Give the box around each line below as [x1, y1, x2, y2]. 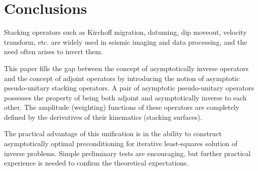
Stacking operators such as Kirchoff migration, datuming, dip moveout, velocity [4, 27, 247, 37]
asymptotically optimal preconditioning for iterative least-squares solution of [4, 138, 238, 149]
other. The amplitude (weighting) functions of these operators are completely [4, 102, 240, 112]
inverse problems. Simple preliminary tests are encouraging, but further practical [4, 148, 251, 158]
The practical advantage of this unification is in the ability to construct [4, 128, 222, 139]
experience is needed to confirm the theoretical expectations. [4, 158, 189, 168]
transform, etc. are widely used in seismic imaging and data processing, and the [4, 36, 247, 47]
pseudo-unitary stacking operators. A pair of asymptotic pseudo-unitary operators [4, 83, 255, 93]
